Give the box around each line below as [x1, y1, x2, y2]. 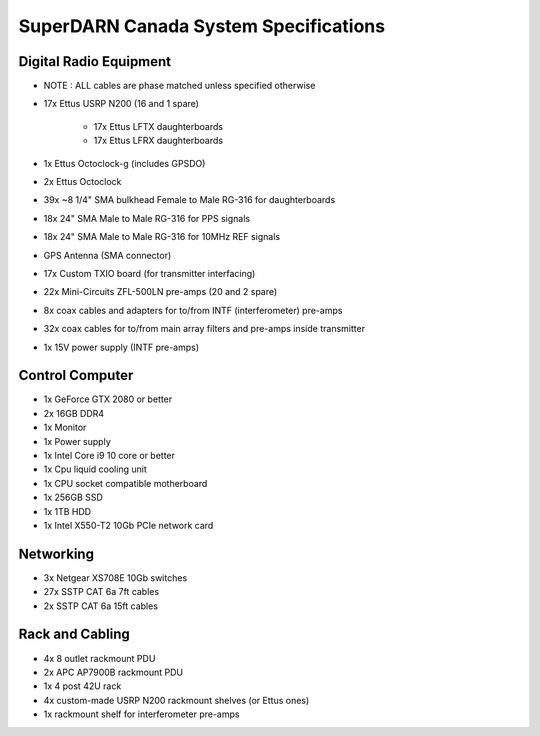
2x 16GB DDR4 [43, 407, 105, 419]
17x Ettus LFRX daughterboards [93, 135, 224, 147]
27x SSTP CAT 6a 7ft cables [43, 586, 160, 598]
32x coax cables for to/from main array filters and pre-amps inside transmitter [43, 323, 365, 335]
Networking [18, 545, 95, 562]
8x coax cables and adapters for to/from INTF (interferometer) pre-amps [43, 304, 343, 316]
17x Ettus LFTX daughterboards [93, 120, 224, 132]
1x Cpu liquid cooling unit [43, 463, 147, 475]
